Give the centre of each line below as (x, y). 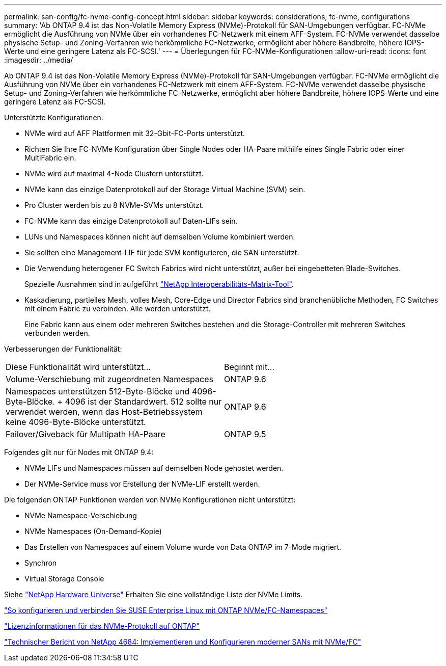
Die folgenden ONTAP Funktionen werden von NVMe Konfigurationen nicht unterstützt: (150, 500)
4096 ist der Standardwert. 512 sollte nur (143, 402)
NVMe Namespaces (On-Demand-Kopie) (93, 531)
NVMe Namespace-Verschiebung (81, 515)
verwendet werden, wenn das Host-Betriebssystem (104, 412)
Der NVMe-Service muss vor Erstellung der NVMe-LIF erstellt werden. (142, 484)
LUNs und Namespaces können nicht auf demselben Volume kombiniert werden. (160, 237)
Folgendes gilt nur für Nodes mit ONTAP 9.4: (79, 452)
